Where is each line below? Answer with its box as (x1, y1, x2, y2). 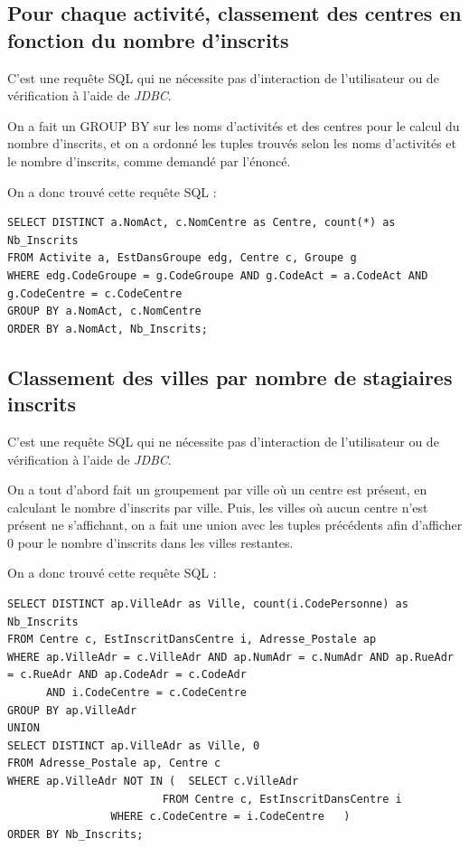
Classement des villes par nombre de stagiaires (7, 363, 453, 391)
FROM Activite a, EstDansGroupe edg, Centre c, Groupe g (7, 251, 357, 265)
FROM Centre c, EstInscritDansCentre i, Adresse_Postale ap (7, 633, 377, 646)
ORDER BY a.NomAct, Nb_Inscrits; (7, 322, 208, 335)
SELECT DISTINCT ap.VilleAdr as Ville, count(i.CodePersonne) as (7, 598, 408, 611)
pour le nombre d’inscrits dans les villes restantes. (17, 532, 294, 551)
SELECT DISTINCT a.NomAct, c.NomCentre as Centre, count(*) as (7, 216, 396, 230)
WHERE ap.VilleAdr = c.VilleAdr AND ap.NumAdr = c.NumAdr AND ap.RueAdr (7, 650, 454, 664)
